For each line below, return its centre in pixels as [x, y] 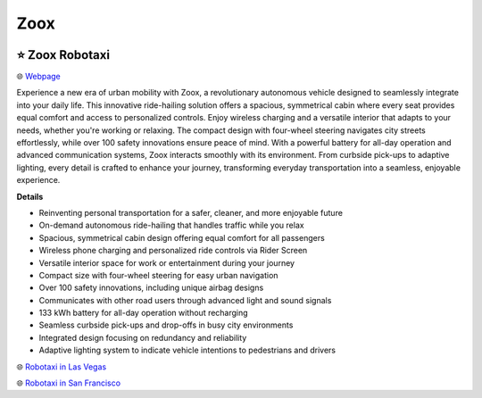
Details [30, 196]
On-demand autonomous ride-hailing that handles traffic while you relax [171, 225]
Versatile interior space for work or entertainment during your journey [166, 262]
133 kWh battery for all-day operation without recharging [144, 313]
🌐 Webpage [39, 77]
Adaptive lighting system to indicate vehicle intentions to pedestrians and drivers [187, 350]
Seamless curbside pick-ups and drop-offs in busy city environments [166, 325]
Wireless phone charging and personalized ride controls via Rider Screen [173, 251]
